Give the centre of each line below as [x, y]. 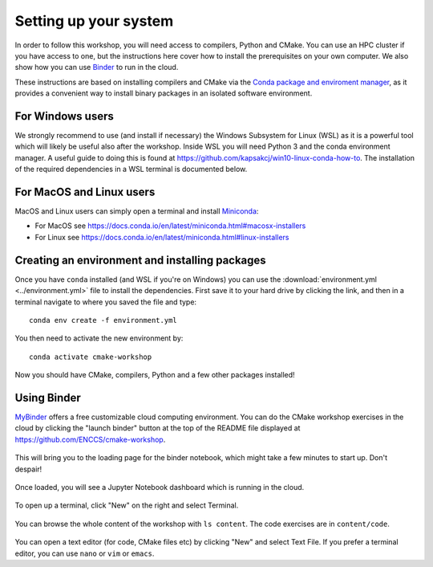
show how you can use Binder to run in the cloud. [97, 67]
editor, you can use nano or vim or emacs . [85, 553]
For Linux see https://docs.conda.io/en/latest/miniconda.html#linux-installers [162, 237]
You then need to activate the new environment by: [99, 338]
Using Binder [48, 398]
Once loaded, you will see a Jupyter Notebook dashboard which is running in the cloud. [160, 487]
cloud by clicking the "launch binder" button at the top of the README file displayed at [158, 428]
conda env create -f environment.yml [103, 320]
